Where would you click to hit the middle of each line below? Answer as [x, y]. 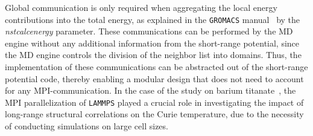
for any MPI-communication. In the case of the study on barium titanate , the [150, 90]
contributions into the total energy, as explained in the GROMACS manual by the [153, 19]
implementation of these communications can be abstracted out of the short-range [156, 67]
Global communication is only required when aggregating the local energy [141, 7]
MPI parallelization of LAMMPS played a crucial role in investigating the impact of [154, 102]
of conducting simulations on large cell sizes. [87, 126]
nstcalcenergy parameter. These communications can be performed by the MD [149, 31]
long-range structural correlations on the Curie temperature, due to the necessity [154, 114]
